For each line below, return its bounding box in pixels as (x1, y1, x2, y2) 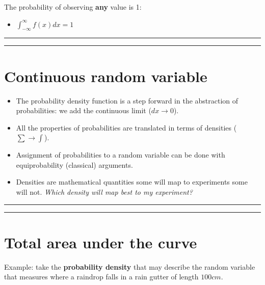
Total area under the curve (4, 231, 197, 252)
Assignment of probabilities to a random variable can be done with (16, 149, 225, 160)
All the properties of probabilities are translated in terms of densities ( (16, 122, 237, 133)
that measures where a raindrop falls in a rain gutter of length (4, 271, 199, 282)
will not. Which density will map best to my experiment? (16, 187, 193, 197)
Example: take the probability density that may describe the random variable (4, 261, 255, 272)
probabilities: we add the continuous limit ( (16, 105, 151, 116)
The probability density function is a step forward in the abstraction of (16, 95, 238, 106)
